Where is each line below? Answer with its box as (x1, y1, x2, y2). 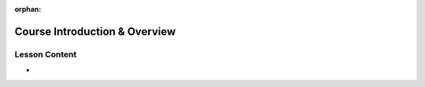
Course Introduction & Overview (14, 24, 176, 38)
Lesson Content (14, 49, 77, 60)
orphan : (14, 5, 42, 13)
